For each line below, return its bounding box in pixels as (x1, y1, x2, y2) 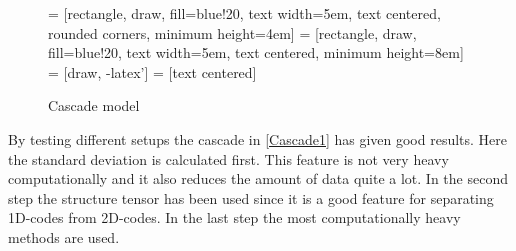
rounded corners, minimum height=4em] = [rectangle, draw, (48, 22, 417, 43)
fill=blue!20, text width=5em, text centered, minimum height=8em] (48, 42, 464, 63)
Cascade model (48, 95, 140, 116)
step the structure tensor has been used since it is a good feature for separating (8, 187, 494, 208)
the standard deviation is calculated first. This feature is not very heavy (8, 148, 449, 169)
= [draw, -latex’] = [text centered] (48, 61, 257, 82)
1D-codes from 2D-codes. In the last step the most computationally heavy (8, 207, 461, 228)
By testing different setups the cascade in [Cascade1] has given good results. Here (8, 128, 508, 149)
